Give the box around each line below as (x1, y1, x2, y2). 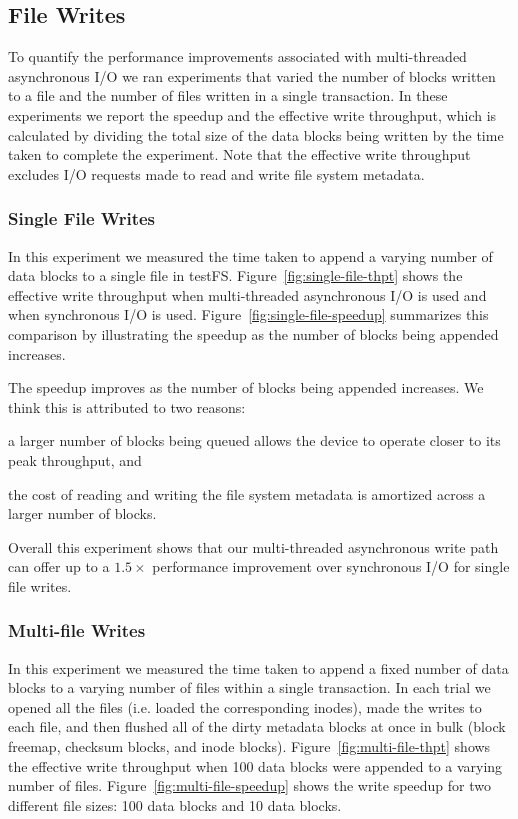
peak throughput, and (8, 449, 142, 470)
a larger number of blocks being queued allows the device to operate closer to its (8, 430, 501, 451)
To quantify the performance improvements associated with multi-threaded (8, 46, 467, 67)
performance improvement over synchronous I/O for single (152, 556, 510, 577)
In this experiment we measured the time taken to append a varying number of (8, 245, 493, 266)
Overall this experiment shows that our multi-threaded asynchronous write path (8, 536, 499, 557)
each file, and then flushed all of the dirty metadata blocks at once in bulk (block (8, 716, 506, 737)
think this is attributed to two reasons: (8, 396, 246, 417)
